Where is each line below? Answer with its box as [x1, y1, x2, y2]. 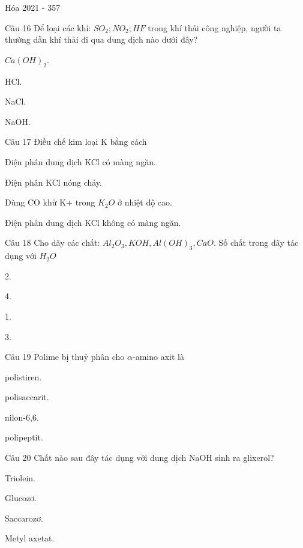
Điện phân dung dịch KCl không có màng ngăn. [5, 216, 181, 228]
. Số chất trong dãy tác [213, 236, 299, 249]
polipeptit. [5, 431, 43, 443]
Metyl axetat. [5, 532, 55, 544]
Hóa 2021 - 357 [5, 1, 61, 13]
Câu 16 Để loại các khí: [5, 21, 91, 34]
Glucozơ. [5, 492, 37, 504]
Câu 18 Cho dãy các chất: [5, 236, 100, 249]
